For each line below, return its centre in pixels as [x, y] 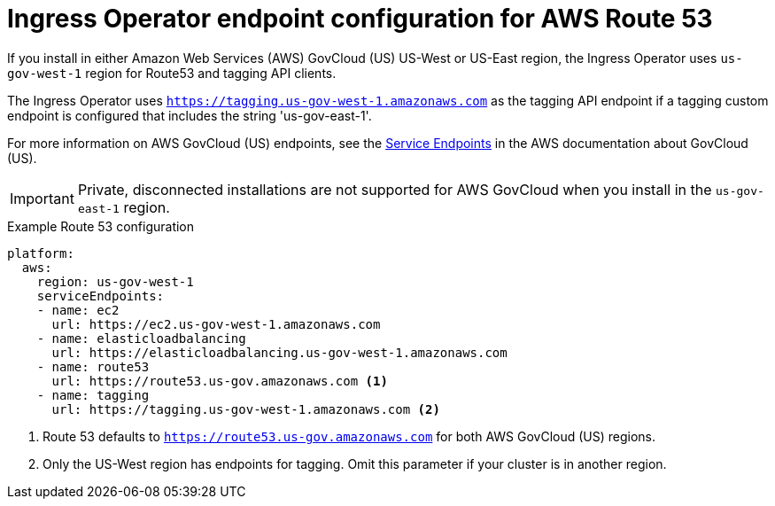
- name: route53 [93, 366]
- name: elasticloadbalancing [141, 338]
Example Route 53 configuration [101, 226]
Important [42, 198]
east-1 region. [124, 207]
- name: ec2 [78, 310]
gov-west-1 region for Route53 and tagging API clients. [172, 73]
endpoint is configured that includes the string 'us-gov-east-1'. [190, 115]
